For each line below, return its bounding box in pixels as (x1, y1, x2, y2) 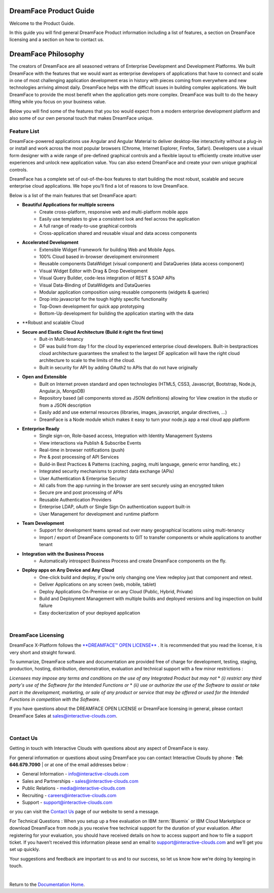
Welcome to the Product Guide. (9, 20, 75, 26)
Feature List (9, 127, 40, 134)
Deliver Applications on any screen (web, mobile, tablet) (39, 581, 157, 588)
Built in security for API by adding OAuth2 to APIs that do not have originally (39, 364, 198, 370)
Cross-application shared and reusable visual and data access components (39, 230, 197, 236)
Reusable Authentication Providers (39, 496, 112, 503)
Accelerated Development (22, 239, 79, 245)
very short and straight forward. (9, 649, 76, 655)
